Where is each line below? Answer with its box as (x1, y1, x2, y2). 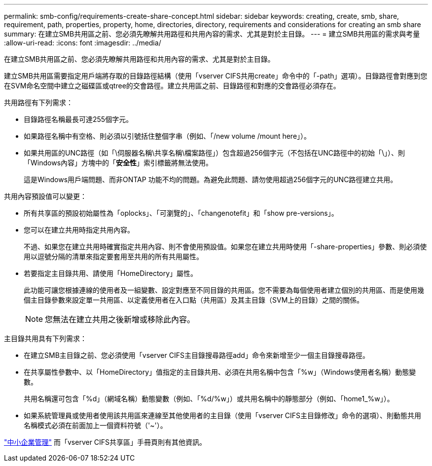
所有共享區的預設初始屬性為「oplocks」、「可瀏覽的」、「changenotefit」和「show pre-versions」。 (24, 209, 338, 217)
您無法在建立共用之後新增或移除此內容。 (45, 314, 195, 324)
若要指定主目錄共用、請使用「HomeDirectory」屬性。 (24, 269, 198, 277)
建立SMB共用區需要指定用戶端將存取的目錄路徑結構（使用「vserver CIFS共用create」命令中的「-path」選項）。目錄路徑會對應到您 (4, 72, 428, 80)
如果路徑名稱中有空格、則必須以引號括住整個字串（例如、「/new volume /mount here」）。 (24, 132, 311, 140)
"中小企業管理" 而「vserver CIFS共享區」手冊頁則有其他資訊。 (4, 438, 207, 446)
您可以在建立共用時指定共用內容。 (24, 226, 134, 234)
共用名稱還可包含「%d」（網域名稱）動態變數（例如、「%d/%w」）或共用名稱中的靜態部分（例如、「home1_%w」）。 (24, 394, 394, 403)
